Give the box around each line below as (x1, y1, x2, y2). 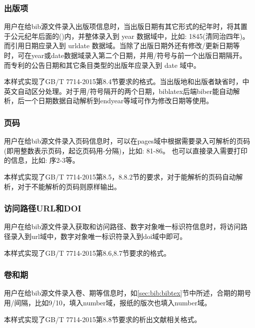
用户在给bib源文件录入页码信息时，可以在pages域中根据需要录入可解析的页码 (4, 136, 250, 146)
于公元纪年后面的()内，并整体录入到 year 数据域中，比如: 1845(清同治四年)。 (4, 30, 250, 41)
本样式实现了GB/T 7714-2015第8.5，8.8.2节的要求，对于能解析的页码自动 (4, 171, 236, 181)
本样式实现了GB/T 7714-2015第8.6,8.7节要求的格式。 (4, 247, 171, 258)
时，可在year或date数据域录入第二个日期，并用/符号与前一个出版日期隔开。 (4, 50, 247, 60)
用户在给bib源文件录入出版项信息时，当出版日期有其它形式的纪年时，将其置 (4, 21, 248, 31)
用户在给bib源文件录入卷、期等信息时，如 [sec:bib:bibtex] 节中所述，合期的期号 (4, 288, 251, 298)
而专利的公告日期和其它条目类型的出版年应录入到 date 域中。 (4, 60, 200, 70)
